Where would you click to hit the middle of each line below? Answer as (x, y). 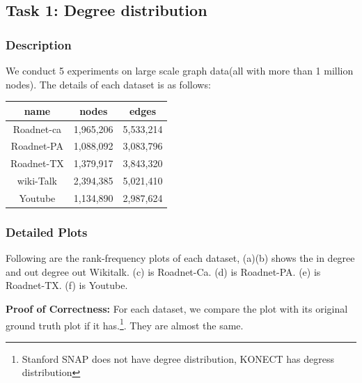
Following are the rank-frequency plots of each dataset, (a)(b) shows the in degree (180, 258)
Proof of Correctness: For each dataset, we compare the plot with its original (177, 308)
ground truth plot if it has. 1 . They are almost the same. (125, 324)
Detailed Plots (47, 232)
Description (39, 44)
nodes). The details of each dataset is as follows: (108, 84)
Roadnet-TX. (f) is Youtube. (67, 285)
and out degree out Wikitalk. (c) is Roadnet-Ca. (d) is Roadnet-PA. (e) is (163, 271)
